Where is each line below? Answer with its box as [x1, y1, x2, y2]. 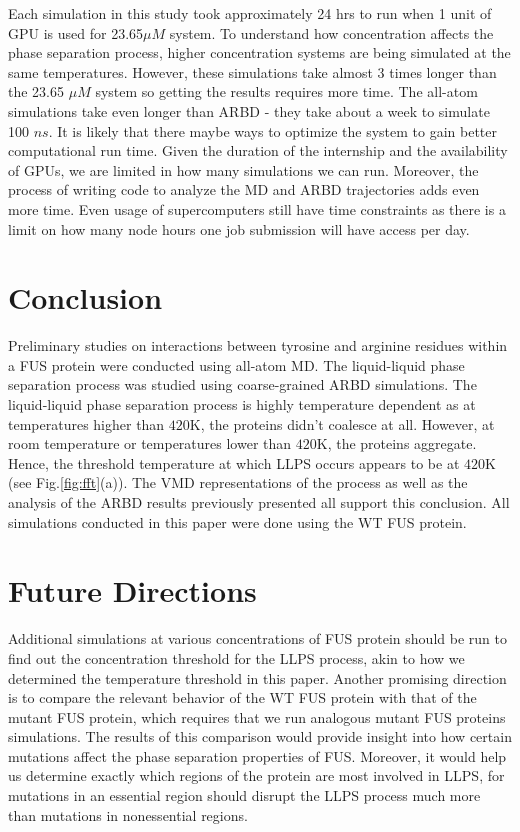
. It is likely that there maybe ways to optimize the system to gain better [48, 120, 497, 141]
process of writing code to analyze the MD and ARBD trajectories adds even [8, 179, 480, 200]
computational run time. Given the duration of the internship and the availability [8, 140, 508, 161]
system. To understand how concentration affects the [169, 22, 494, 43]
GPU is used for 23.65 [8, 22, 144, 43]
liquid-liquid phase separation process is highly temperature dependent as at [8, 394, 476, 415]
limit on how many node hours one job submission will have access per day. [8, 218, 470, 239]
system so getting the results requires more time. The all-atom [95, 81, 478, 102]
